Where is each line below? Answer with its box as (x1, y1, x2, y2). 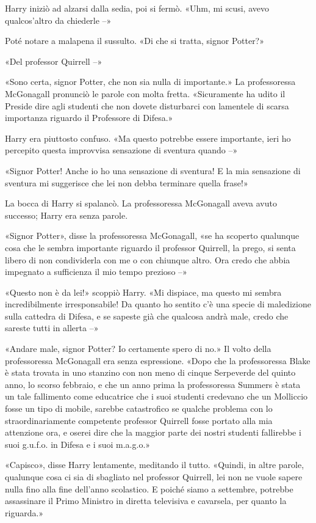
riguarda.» (5, 506, 44, 519)
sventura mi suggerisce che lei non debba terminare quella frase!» (5, 176, 248, 189)
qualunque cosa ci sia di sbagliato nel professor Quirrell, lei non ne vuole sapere (5, 470, 303, 483)
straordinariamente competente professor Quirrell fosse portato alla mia (5, 414, 273, 426)
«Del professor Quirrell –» (5, 54, 102, 67)
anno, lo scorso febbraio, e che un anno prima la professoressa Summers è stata (5, 378, 301, 390)
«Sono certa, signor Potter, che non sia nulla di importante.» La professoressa (5, 75, 296, 88)
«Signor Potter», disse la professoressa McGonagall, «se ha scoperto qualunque (5, 229, 300, 242)
